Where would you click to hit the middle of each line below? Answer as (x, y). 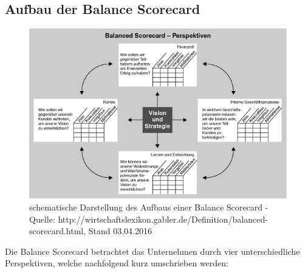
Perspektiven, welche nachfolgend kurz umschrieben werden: (117, 263)
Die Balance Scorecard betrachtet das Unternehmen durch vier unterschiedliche (152, 251)
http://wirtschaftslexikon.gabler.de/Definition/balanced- (163, 219)
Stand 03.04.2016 (120, 231)
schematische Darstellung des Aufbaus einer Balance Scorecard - (149, 207)
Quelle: (42, 219)
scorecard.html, (58, 231)
